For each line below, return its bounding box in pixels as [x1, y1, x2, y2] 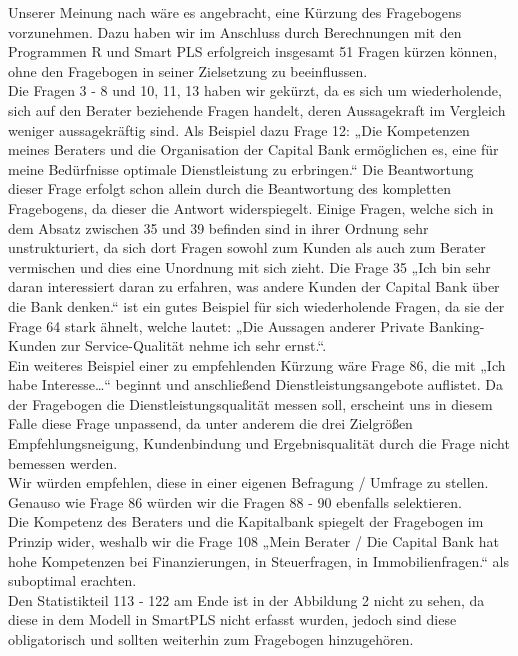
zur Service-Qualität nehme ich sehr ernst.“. [60, 335, 327, 356]
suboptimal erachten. [8, 570, 137, 591]
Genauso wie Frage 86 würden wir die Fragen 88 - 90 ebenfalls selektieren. [8, 491, 462, 512]
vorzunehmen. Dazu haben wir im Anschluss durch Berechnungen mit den [8, 21, 462, 42]
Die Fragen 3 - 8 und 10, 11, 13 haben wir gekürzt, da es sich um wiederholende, [8, 80, 502, 101]
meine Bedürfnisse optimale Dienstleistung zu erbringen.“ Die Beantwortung [8, 158, 474, 179]
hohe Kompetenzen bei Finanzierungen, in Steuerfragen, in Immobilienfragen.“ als [8, 550, 509, 571]
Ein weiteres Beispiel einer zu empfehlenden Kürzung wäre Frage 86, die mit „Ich [8, 354, 506, 375]
